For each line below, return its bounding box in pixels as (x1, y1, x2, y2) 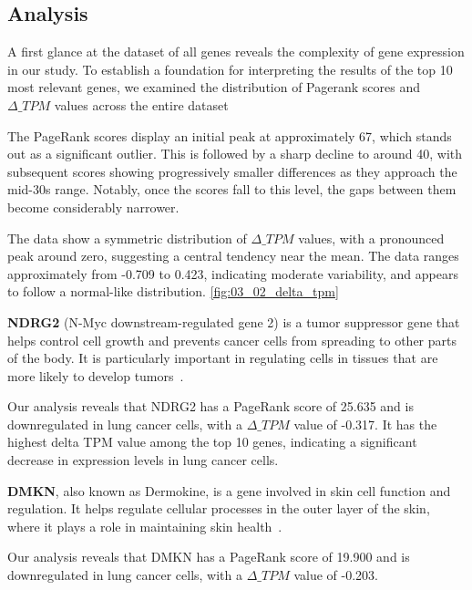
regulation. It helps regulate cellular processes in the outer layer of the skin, (7, 499, 430, 518)
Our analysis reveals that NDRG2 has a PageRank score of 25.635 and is (7, 397, 414, 416)
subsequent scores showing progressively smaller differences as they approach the (7, 161, 457, 181)
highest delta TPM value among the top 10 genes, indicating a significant (7, 432, 417, 451)
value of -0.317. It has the (293, 414, 437, 433)
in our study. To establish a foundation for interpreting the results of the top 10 (7, 59, 453, 78)
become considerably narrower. (7, 197, 180, 216)
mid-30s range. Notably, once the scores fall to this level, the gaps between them (7, 180, 457, 199)
